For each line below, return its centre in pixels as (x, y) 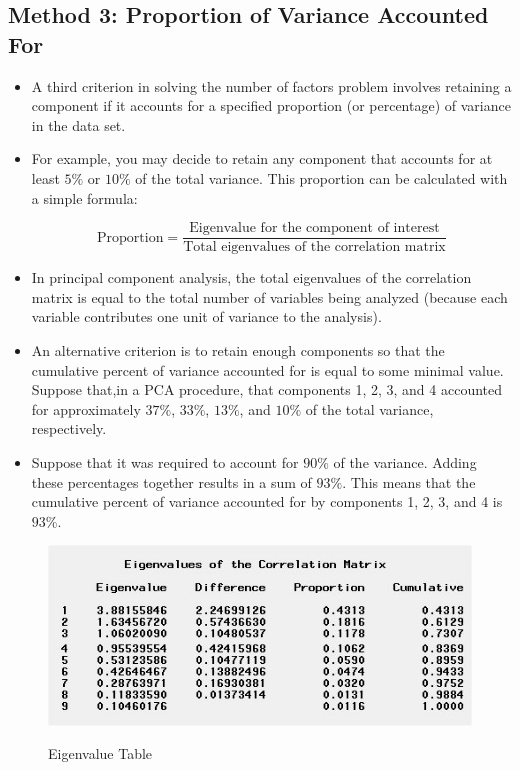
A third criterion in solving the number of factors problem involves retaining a (271, 85)
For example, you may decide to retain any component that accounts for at (262, 158)
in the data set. (78, 124)
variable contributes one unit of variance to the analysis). (206, 316)
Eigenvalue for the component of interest (314, 228)
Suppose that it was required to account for (165, 461)
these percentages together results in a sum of (171, 481)
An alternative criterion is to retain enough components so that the (238, 350)
